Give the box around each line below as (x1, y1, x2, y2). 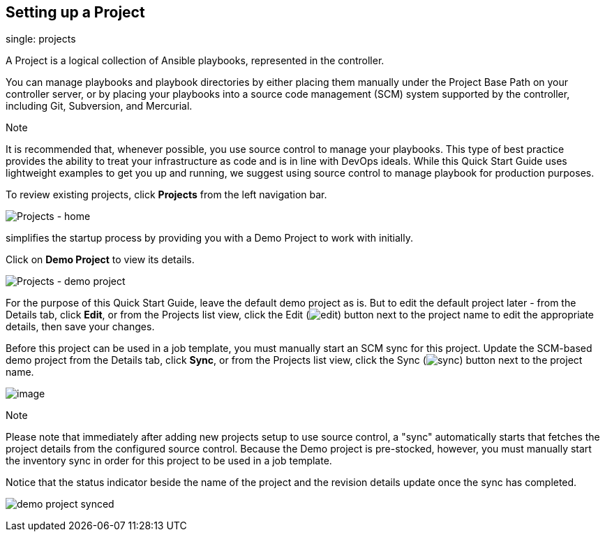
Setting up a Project (6, 3, 145, 21)
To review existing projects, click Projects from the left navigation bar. (6, 189, 327, 201)
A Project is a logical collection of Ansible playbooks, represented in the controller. (6, 54, 384, 67)
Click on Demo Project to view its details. (6, 253, 195, 266)
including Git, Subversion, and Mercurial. (6, 100, 193, 112)
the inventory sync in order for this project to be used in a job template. (6, 455, 332, 467)
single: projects (6, 33, 76, 45)
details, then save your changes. (6, 321, 155, 333)
